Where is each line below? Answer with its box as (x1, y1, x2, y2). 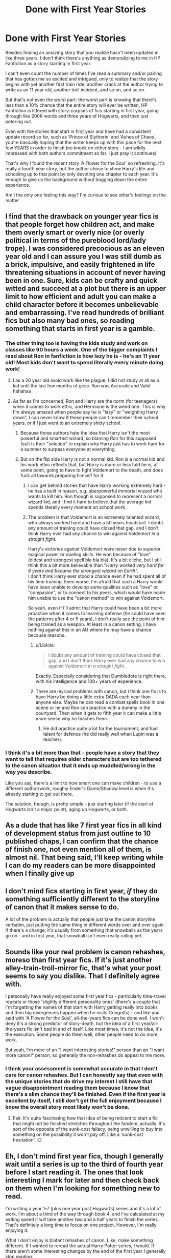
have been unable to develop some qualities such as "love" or (28, 584, 158, 590)
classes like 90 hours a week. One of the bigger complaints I (5, 346, 158, 353)
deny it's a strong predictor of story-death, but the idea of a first (5, 1020, 140, 1027)
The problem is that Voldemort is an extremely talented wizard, (28, 514, 160, 520)
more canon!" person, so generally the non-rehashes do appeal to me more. (5, 1052, 166, 1058)
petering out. (5, 118, 33, 124)
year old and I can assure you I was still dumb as (5, 252, 162, 261)
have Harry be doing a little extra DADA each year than (35, 694, 151, 700)
